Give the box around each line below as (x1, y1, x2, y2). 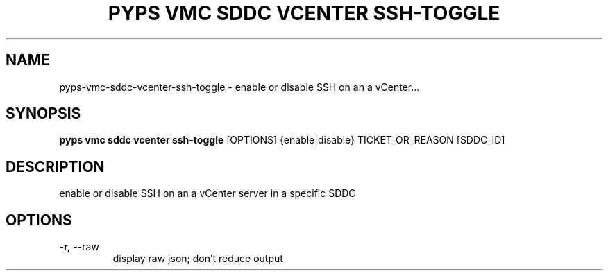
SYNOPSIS (6, 105, 81, 123)
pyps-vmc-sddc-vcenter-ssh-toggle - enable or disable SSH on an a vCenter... (59, 80, 420, 93)
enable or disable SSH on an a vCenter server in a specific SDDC (59, 187, 356, 200)
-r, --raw (59, 241, 99, 253)
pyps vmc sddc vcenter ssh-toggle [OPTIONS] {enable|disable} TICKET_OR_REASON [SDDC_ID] (59, 134, 505, 146)
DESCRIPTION (6, 157, 105, 175)
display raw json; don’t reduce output (112, 252, 283, 265)
